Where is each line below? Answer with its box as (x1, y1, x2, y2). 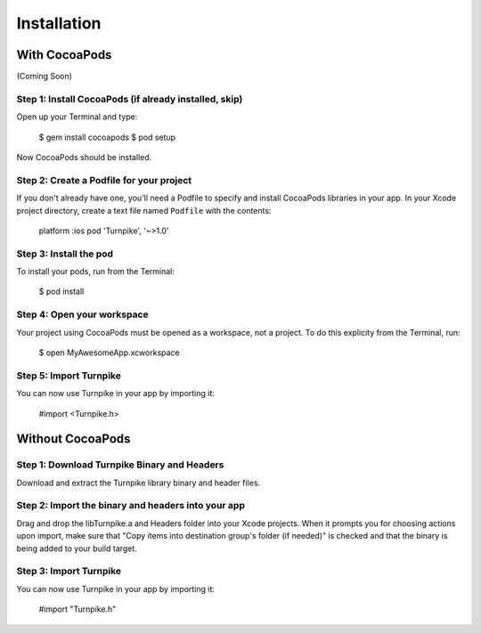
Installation (16, 13, 102, 33)
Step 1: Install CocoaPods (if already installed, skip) (16, 93, 243, 105)
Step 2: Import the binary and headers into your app (16, 499, 245, 512)
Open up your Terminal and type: (16, 111, 138, 122)
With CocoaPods (16, 47, 112, 62)
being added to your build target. (16, 543, 137, 554)
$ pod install (38, 286, 85, 297)
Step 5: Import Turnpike (16, 369, 122, 382)
